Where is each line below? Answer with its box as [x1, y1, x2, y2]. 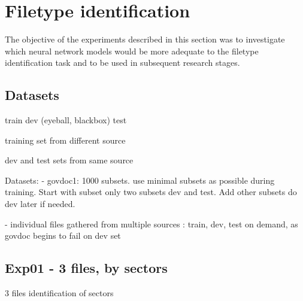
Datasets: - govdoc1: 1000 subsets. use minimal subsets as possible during [5, 174, 275, 186]
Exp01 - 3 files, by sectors [5, 259, 168, 277]
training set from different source [5, 133, 126, 146]
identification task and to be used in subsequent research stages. [5, 56, 240, 69]
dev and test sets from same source [5, 154, 134, 166]
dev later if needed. [5, 197, 75, 210]
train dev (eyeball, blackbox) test [5, 114, 127, 126]
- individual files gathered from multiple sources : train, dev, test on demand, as [5, 217, 298, 230]
